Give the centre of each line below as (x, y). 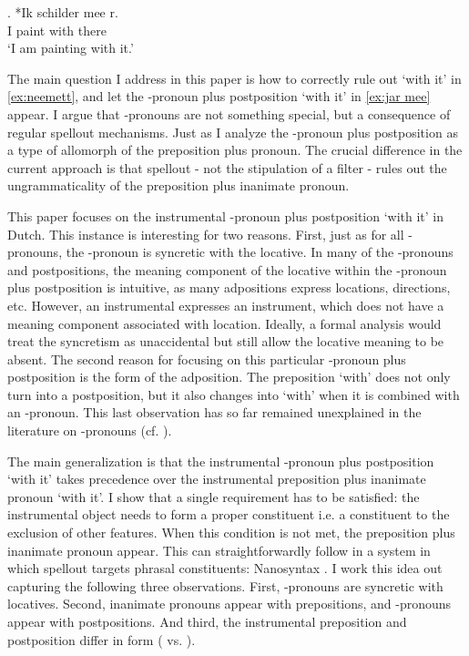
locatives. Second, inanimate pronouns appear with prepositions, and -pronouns (229, 604)
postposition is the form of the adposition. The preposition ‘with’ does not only (229, 377)
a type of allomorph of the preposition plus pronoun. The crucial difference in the (235, 150)
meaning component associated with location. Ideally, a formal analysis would (224, 323)
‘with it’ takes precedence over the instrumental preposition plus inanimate (217, 479)
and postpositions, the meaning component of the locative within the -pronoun (227, 269)
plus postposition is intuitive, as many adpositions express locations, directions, (229, 287)
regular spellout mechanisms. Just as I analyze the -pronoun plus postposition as (233, 132)
